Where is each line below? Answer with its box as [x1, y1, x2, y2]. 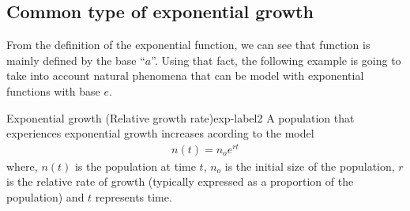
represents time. [95, 189, 172, 205]
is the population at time [74, 157, 196, 174]
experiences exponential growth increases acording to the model [6, 125, 314, 141]
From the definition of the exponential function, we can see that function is [6, 36, 371, 53]
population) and [6, 189, 85, 205]
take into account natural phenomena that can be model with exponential [6, 67, 364, 84]
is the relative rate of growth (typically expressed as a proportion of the [6, 173, 354, 190]
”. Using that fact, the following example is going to [151, 51, 401, 68]
